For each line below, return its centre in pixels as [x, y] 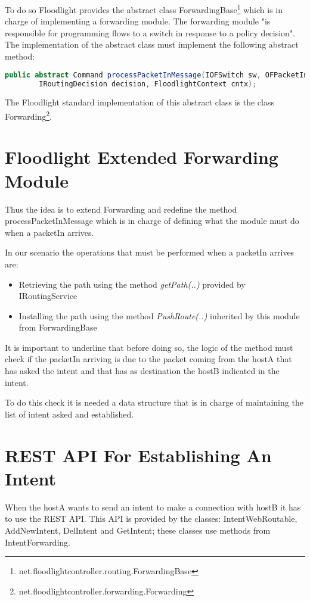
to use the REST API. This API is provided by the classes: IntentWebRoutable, [151, 519]
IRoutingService [48, 296]
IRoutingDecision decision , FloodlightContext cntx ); [148, 84]
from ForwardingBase [58, 327]
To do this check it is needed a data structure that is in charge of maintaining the [154, 402]
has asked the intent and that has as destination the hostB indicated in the [142, 371]
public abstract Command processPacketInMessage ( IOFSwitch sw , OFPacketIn [156, 75]
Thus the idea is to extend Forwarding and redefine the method [121, 209]
